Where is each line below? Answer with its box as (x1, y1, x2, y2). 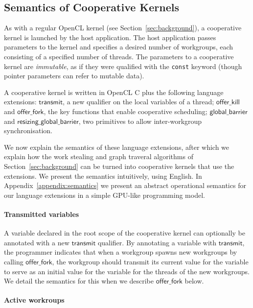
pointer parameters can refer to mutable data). (4, 71, 144, 81)
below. (184, 276, 204, 286)
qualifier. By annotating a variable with (97, 237, 217, 247)
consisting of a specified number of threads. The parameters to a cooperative (4, 51, 234, 61)
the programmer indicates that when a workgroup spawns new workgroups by (4, 247, 237, 257)
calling (4, 256, 23, 266)
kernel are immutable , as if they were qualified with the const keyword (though (4, 61, 242, 71)
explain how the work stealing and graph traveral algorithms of (4, 151, 193, 162)
